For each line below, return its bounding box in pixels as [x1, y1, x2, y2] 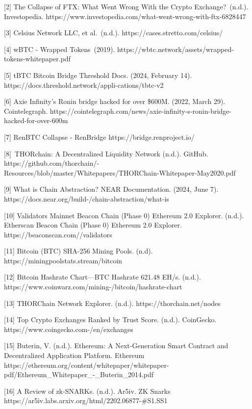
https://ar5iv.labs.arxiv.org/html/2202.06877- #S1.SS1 [4, 395, 168, 406]
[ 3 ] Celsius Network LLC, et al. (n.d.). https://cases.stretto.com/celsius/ [4, 27, 223, 38]
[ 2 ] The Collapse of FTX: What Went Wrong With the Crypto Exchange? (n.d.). [4, 1, 249, 11]
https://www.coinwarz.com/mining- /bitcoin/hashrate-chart [4, 281, 182, 292]
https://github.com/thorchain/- [4, 158, 100, 168]
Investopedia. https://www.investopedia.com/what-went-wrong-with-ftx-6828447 [4, 11, 246, 21]
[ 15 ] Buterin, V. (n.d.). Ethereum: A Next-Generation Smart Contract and [4, 340, 228, 351]
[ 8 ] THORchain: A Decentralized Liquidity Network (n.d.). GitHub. [4, 148, 208, 158]
